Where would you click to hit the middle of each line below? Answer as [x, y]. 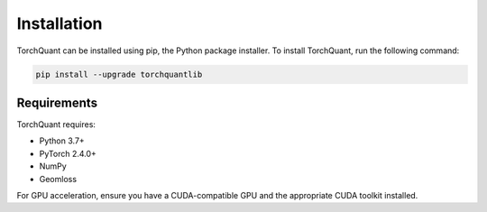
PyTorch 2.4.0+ [68, 153]
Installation [60, 23]
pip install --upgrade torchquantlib [119, 74]
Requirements [57, 102]
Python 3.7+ [62, 141]
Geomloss [58, 179]
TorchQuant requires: [56, 124]
